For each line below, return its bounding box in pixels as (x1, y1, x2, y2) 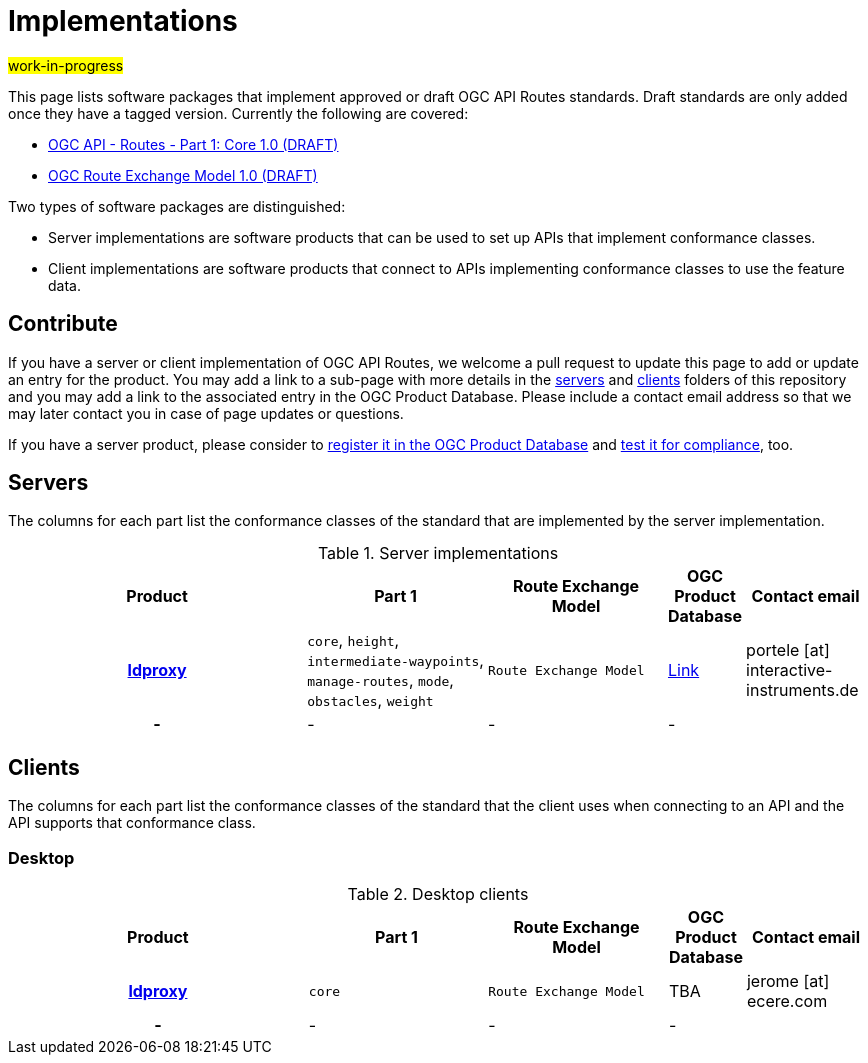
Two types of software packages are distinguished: (8, 197, 346, 215)
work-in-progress (8, 56, 124, 74)
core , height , (307, 630, 400, 651)
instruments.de (746, 680, 859, 701)
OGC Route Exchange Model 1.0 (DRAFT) (48, 166, 318, 184)
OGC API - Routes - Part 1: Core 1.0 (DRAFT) (48, 135, 339, 153)
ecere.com (746, 991, 828, 1012)
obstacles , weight (307, 690, 434, 711)
